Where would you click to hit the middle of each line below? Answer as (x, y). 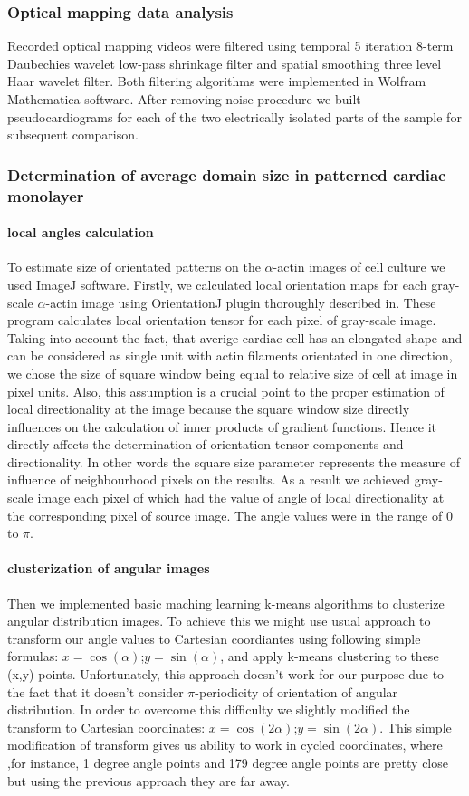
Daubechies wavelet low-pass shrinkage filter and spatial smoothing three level (225, 63)
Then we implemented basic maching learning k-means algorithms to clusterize (226, 603)
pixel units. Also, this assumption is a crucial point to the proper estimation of (226, 391)
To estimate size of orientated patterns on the (134, 267)
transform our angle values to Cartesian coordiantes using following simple (214, 638)
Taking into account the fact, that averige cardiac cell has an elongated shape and (235, 337)
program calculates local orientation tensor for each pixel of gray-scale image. (222, 320)
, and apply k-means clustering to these (330, 656)
